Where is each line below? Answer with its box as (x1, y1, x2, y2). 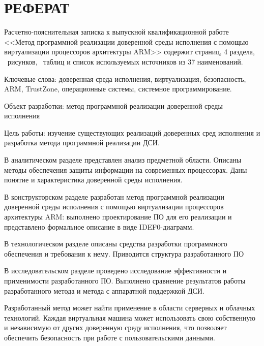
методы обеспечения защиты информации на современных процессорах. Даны (4, 164, 247, 175)
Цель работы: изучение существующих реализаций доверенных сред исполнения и (4, 127, 260, 138)
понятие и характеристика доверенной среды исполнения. (4, 174, 183, 185)
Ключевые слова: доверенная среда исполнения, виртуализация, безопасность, (4, 73, 246, 84)
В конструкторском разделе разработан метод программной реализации (4, 191, 224, 202)
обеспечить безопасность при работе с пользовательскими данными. (4, 332, 215, 342)
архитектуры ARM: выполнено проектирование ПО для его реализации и (4, 211, 232, 222)
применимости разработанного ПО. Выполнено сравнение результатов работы (4, 275, 246, 286)
